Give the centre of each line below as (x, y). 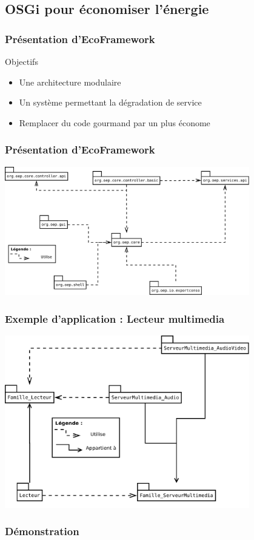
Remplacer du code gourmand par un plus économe (115, 122)
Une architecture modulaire (70, 82)
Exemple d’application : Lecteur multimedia (115, 318)
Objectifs (22, 61)
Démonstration (42, 531)
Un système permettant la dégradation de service (110, 102)
